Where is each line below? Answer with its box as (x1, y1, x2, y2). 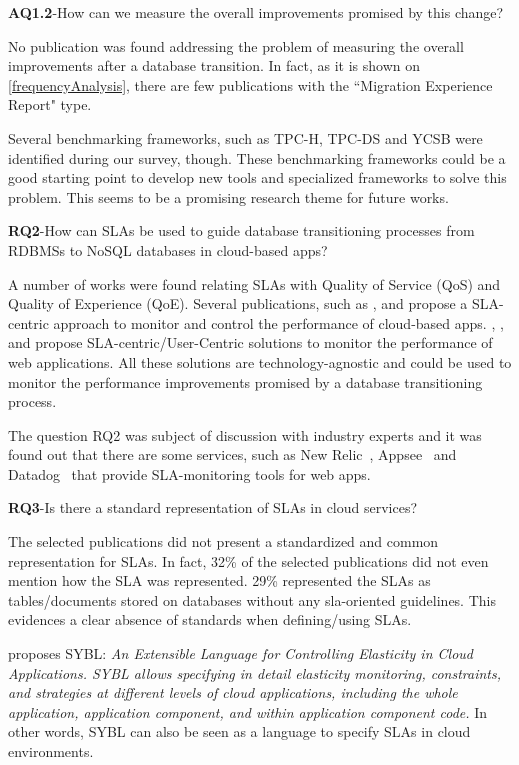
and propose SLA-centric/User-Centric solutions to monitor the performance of (8, 332, 493, 353)
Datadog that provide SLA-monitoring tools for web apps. (8, 463, 371, 484)
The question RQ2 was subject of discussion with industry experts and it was (8, 424, 482, 445)
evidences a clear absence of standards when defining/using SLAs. (8, 609, 412, 630)
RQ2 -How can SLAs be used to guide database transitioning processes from (8, 220, 475, 241)
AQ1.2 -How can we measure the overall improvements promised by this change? (8, 2, 504, 22)
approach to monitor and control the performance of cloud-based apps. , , (53, 312, 504, 333)
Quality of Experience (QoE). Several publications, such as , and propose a (8, 293, 468, 314)
